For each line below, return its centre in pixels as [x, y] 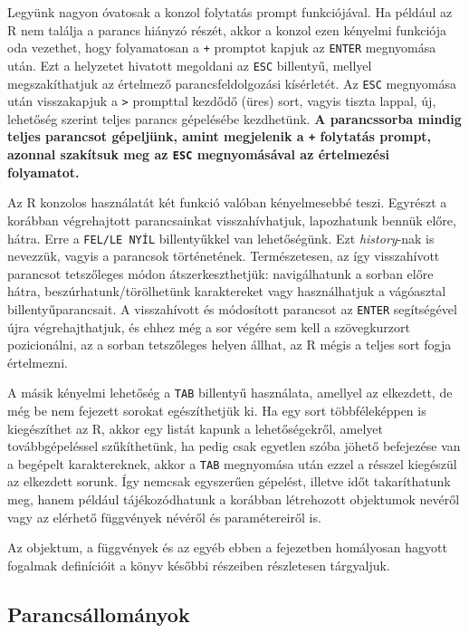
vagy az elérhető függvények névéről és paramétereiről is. [164, 517]
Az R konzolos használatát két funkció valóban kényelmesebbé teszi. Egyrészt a [227, 202]
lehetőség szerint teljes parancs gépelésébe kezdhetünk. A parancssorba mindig [234, 118]
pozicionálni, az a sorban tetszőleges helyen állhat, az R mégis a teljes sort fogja [230, 345]
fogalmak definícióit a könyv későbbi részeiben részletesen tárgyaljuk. [199, 565]
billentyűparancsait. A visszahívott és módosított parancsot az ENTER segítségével [232, 308]
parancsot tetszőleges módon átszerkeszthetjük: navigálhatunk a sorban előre [220, 273]
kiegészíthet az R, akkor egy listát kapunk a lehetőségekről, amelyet [196, 428]
